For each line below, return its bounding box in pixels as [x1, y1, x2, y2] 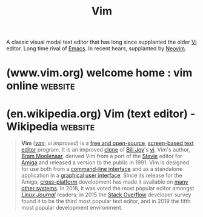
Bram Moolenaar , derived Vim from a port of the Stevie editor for [21, 153, 183, 160]
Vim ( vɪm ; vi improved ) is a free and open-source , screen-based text [21, 139, 194, 147]
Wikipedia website [6, 119, 95, 133]
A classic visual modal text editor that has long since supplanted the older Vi [6, 38, 197, 46]
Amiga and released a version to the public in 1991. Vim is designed [21, 159, 190, 166]
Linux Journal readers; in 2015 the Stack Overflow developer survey [21, 191, 191, 198]
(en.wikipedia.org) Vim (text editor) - [6, 107, 196, 121]
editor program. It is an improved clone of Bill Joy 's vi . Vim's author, [21, 146, 191, 153]
